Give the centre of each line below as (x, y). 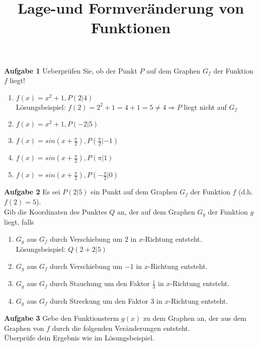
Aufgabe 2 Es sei (32, 192)
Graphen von (24, 328)
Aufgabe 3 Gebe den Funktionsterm (62, 318)
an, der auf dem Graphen (156, 211)
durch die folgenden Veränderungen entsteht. (121, 328)
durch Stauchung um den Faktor (100, 283)
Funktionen (131, 27)
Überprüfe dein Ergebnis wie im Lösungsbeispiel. (79, 338)
